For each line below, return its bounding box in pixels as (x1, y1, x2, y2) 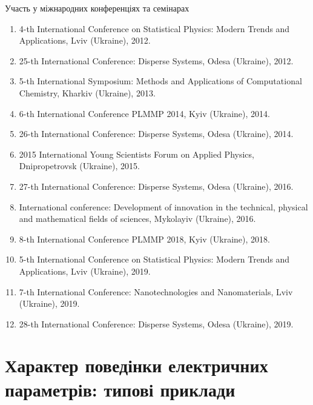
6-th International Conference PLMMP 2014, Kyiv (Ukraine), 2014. (19, 107, 270, 119)
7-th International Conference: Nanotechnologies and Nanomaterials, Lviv (19, 285, 293, 298)
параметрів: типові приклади (5, 377, 236, 401)
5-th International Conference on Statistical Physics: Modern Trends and (19, 253, 290, 266)
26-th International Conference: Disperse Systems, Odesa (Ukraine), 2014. (19, 127, 294, 140)
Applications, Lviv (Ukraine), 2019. (19, 264, 151, 277)
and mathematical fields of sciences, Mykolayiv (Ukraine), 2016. (19, 212, 256, 225)
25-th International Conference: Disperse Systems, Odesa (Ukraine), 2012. (19, 54, 294, 67)
